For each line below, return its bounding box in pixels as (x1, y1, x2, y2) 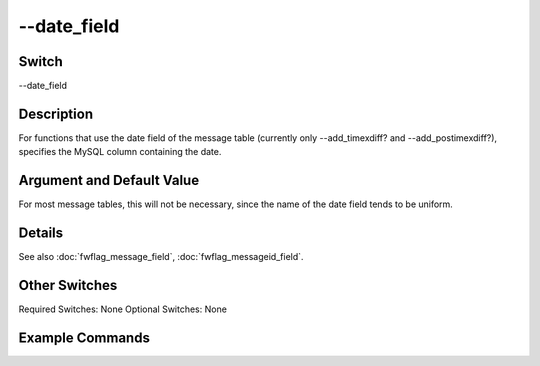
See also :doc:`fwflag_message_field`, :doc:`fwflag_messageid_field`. (18, 251, 304, 263)
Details (18, 225, 64, 242)
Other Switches (18, 276, 118, 294)
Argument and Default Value (18, 172, 200, 189)
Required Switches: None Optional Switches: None (18, 303, 227, 315)
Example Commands (18, 329, 150, 346)
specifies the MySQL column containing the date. (18, 146, 222, 158)
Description (18, 105, 94, 122)
